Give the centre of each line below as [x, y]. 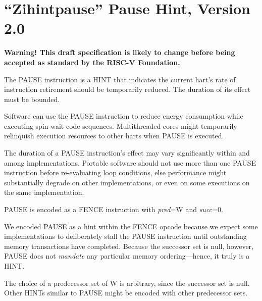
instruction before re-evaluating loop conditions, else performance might [115, 172]
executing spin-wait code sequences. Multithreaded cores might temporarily [121, 126]
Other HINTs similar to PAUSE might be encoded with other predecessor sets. [126, 293]
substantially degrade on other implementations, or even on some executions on [127, 182]
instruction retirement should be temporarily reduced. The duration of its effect [127, 89]
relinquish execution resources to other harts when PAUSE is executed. [114, 136]
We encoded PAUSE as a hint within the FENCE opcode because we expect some [131, 226]
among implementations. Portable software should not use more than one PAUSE [130, 162]
